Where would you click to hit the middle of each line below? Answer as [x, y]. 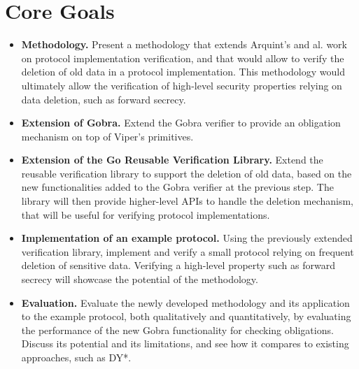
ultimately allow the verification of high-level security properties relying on [182, 85]
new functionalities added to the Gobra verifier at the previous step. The [177, 187]
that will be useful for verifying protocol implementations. [146, 214]
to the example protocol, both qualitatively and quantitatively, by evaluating [186, 316]
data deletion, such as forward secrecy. [104, 99]
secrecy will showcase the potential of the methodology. [140, 279]
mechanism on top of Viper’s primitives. [107, 136]
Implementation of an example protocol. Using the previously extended [187, 238]
